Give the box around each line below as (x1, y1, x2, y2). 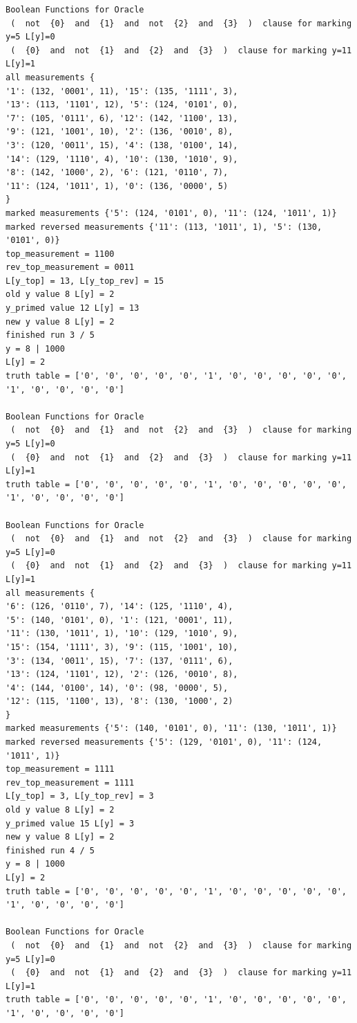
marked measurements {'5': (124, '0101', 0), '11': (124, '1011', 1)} (6, 208, 337, 218)
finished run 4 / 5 (6, 845, 95, 855)
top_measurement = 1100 (6, 248, 115, 259)
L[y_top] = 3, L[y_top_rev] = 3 (6, 791, 154, 802)
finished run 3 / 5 (6, 330, 95, 341)
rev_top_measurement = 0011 (6, 262, 135, 273)
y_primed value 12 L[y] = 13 (6, 303, 139, 314)
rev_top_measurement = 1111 (6, 777, 135, 788)
